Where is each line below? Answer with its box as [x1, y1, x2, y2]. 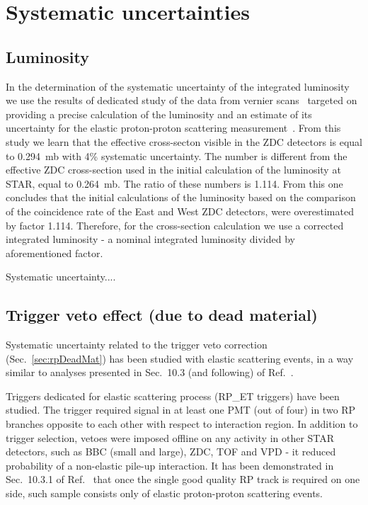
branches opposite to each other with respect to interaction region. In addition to [6, 416, 358, 431]
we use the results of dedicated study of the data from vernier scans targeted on [6, 93, 357, 108]
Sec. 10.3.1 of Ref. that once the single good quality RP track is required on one [6, 472, 360, 487]
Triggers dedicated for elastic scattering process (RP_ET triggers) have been [6, 388, 340, 403]
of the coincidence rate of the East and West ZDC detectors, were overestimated [6, 203, 354, 218]
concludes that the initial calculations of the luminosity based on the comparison [6, 190, 356, 205]
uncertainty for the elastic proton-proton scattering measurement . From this [6, 120, 341, 135]
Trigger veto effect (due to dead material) [6, 304, 318, 326]
